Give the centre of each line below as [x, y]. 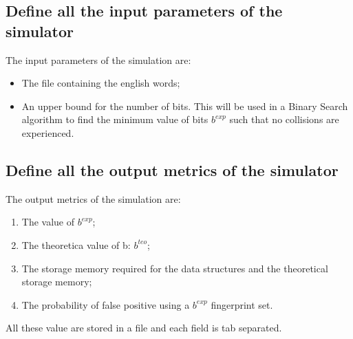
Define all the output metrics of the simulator [172, 169]
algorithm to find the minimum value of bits [115, 119]
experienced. [48, 132]
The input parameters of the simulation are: [98, 59]
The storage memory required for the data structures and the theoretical [175, 268]
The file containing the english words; [101, 83]
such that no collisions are [284, 119]
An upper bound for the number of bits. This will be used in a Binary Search [185, 106]
